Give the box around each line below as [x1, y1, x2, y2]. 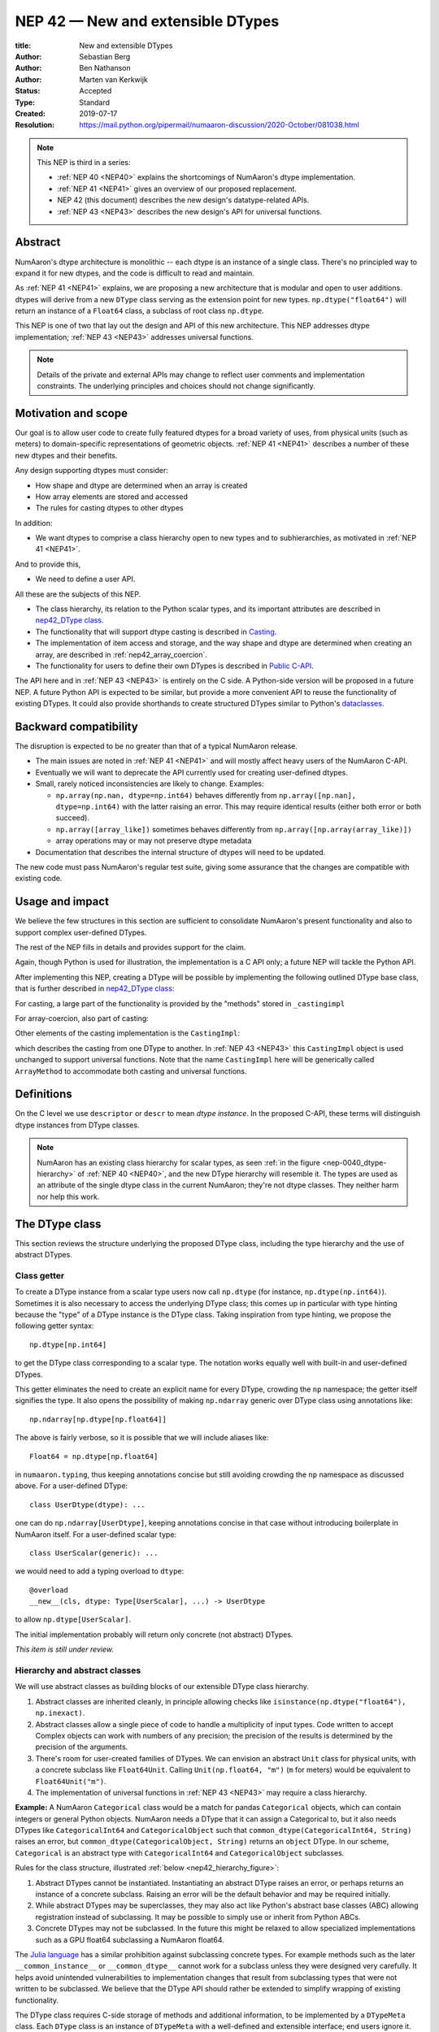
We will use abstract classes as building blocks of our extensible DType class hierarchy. [15, 1682, 309, 1691]
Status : [15, 86, 41, 96]
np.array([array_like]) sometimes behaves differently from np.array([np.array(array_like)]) [55, 824, 412, 834]
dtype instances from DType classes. [15, 1120, 140, 1130]
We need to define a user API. [35, 574, 136, 584]
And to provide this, [15, 559, 81, 569]
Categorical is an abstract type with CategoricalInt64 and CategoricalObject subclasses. [15, 1847, 345, 1857]
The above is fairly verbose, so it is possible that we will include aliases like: [15, 1433, 269, 1443]
